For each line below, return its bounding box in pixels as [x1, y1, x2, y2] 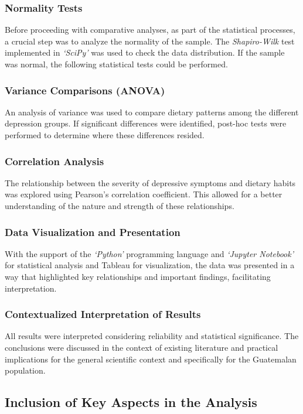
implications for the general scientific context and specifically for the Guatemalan [5, 353, 297, 365]
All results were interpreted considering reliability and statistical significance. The [5, 330, 299, 342]
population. [5, 364, 46, 377]
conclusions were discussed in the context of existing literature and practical [5, 341, 278, 353]
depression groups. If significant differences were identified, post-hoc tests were [5, 117, 287, 129]
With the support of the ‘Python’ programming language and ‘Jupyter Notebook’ [5, 247, 294, 259]
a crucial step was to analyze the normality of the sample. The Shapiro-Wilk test [5, 35, 295, 47]
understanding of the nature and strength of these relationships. [5, 200, 234, 211]
